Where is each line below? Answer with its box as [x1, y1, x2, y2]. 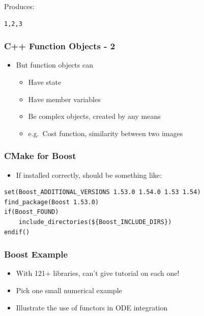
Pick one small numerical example [16, 285, 122, 295]
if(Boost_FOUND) [4, 208, 59, 216]
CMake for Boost [4, 149, 76, 162]
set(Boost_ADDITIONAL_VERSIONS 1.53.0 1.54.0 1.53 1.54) [4, 188, 201, 196]
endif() [4, 228, 30, 236]
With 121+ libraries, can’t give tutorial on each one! [16, 268, 180, 278]
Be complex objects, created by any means [28, 111, 161, 121]
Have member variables [28, 93, 101, 104]
